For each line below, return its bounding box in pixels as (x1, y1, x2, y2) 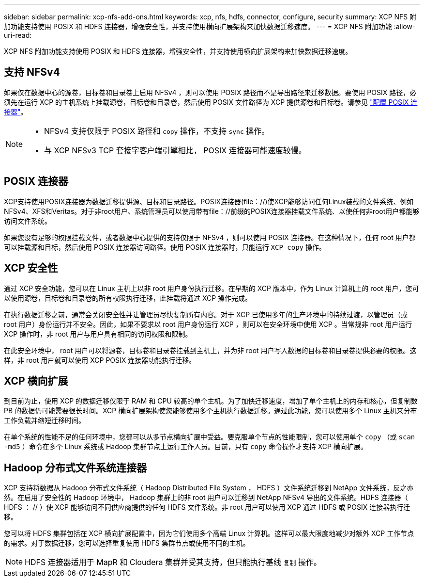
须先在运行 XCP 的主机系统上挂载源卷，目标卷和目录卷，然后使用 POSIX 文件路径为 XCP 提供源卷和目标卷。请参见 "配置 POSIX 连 (4, 97, 418, 106)
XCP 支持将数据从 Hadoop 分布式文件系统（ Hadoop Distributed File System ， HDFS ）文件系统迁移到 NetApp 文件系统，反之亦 (4, 484, 414, 492)
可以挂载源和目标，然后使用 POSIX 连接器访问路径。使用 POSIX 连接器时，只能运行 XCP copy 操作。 (4, 242, 326, 251)
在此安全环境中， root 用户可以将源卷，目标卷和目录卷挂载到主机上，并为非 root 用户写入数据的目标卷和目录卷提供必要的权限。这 (4, 346, 417, 355)
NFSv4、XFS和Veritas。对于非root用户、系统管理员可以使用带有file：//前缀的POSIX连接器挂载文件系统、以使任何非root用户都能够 (4, 207, 420, 215)
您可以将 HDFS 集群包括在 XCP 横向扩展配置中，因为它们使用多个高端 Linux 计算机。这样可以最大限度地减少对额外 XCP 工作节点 (4, 529, 414, 538)
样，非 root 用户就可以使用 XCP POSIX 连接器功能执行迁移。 (4, 355, 196, 364)
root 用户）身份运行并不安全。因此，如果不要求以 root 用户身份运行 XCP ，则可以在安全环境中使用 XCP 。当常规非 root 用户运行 (4, 320, 412, 328)
